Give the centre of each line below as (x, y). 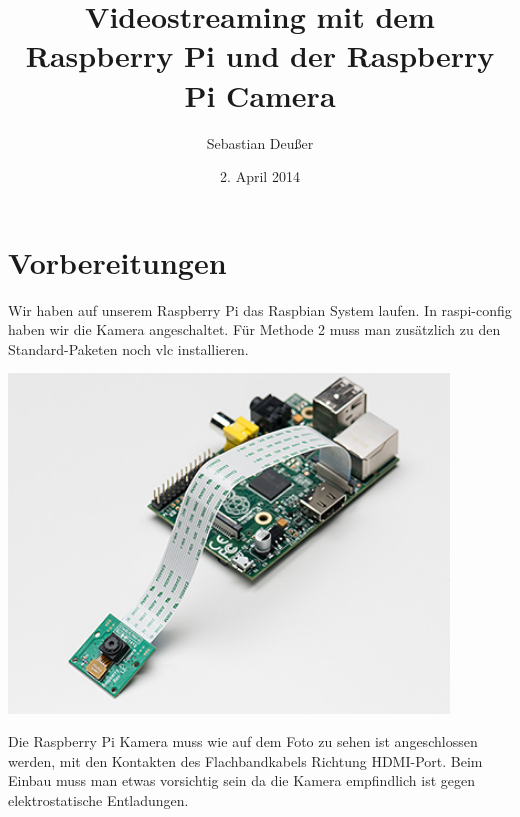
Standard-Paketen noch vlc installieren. (128, 348)
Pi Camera (260, 94)
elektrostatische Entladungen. (98, 799)
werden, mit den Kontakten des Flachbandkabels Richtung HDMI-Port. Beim (245, 760)
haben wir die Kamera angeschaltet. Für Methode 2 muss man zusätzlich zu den (254, 329)
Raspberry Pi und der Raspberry (260, 55)
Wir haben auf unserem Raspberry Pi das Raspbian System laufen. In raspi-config (260, 309)
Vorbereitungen (117, 261)
